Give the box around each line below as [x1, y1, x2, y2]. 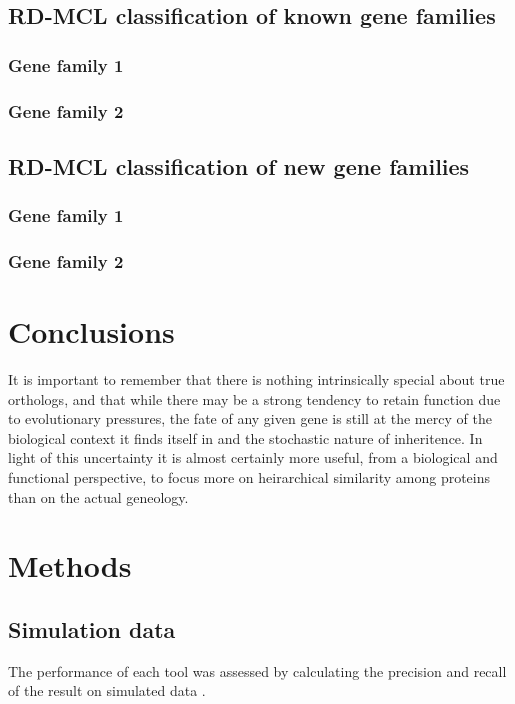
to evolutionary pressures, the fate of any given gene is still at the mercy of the [8, 408, 492, 429]
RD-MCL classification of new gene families [8, 150, 470, 181]
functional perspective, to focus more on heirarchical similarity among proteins [8, 467, 491, 488]
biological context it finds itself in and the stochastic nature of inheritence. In [8, 427, 483, 448]
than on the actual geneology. [8, 486, 189, 507]
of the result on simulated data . [8, 680, 206, 701]
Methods [8, 545, 132, 586]
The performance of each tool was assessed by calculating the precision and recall [8, 660, 507, 681]
